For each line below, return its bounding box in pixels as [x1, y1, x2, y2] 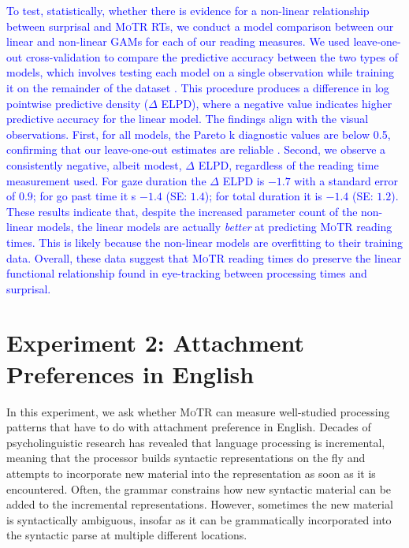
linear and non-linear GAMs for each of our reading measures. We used [6, 33, 350, 50]
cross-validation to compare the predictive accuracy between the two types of [25, 48, 398, 65]
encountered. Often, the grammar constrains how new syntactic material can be [6, 480, 392, 497]
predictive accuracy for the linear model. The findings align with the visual [6, 110, 369, 127]
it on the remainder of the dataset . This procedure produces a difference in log [6, 79, 389, 95]
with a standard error [294, 172, 399, 188]
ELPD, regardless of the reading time [198, 156, 379, 173]
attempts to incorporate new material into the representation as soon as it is [6, 464, 376, 481]
